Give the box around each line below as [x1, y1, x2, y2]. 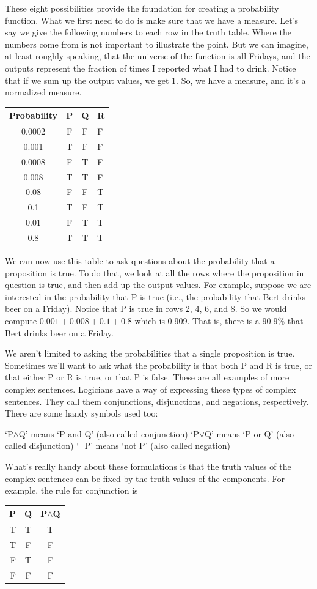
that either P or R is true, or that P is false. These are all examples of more [5, 371, 290, 383]
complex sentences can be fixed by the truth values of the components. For [5, 472, 285, 484]
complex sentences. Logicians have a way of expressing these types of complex [5, 383, 296, 396]
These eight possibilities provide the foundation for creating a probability [5, 2, 279, 14]
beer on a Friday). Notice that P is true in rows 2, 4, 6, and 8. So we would [5, 302, 287, 315]
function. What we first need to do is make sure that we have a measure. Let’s [5, 13, 299, 26]
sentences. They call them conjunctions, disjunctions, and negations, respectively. [5, 395, 309, 407]
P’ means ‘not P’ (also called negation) [84, 439, 230, 452]
